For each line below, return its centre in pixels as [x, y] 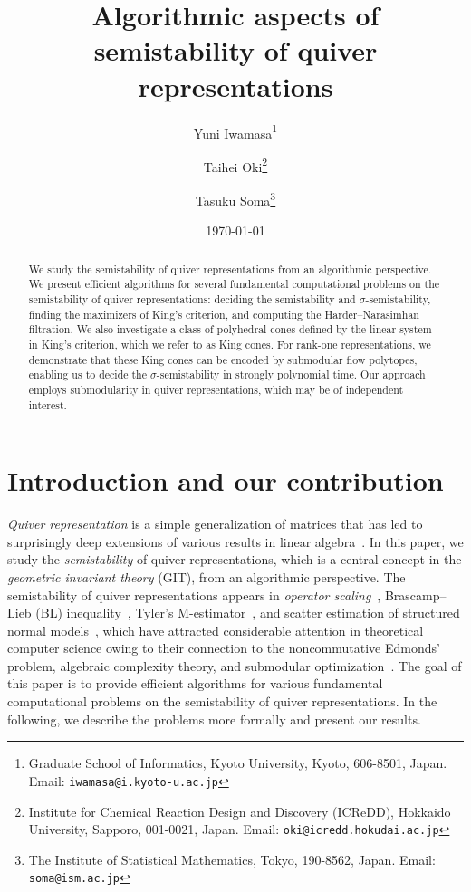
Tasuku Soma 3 [235, 199]
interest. [48, 404]
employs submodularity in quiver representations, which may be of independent [216, 389]
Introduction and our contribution [226, 480]
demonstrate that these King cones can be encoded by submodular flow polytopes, [223, 359]
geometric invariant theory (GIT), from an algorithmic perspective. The [207, 576]
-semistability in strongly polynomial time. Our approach [291, 374]
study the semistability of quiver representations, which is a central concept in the [235, 559]
